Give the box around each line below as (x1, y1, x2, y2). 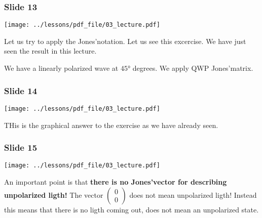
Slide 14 (4, 84, 38, 97)
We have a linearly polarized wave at (4, 63, 119, 73)
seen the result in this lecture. (4, 46, 97, 56)
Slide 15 (4, 141, 38, 154)
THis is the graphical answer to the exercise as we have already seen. (4, 119, 218, 130)
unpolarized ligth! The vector (4, 189, 103, 200)
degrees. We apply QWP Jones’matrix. (132, 63, 253, 73)
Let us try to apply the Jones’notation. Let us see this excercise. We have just (4, 35, 246, 46)
